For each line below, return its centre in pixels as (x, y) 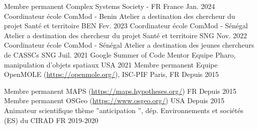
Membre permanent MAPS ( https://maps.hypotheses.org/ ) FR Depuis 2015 (120, 91)
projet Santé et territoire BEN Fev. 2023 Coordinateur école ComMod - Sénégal (126, 26)
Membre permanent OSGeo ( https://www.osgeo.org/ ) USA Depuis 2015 (114, 100)
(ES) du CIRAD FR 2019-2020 (51, 120)
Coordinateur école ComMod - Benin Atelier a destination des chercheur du (120, 16)
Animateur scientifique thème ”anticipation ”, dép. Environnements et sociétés (124, 110)
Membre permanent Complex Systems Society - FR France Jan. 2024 (110, 6)
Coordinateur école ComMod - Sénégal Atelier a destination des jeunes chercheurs (129, 45)
